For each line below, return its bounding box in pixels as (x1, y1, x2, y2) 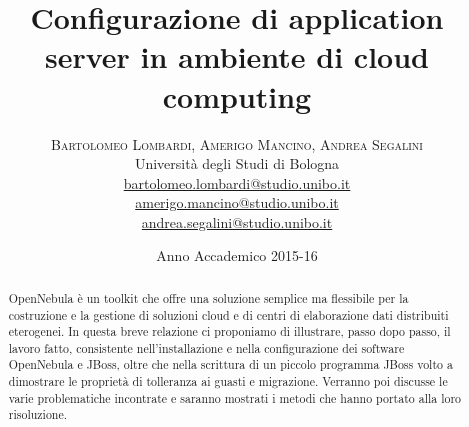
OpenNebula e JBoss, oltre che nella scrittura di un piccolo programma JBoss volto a (8, 356, 453, 373)
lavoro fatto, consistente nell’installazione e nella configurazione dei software (8, 339, 405, 356)
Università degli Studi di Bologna (134, 153, 340, 174)
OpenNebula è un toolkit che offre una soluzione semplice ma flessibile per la (8, 289, 409, 306)
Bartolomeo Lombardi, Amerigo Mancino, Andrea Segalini (51, 133, 423, 154)
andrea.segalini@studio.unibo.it (141, 211, 333, 232)
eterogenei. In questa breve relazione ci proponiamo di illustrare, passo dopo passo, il (8, 323, 451, 340)
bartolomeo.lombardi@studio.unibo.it (123, 172, 351, 193)
